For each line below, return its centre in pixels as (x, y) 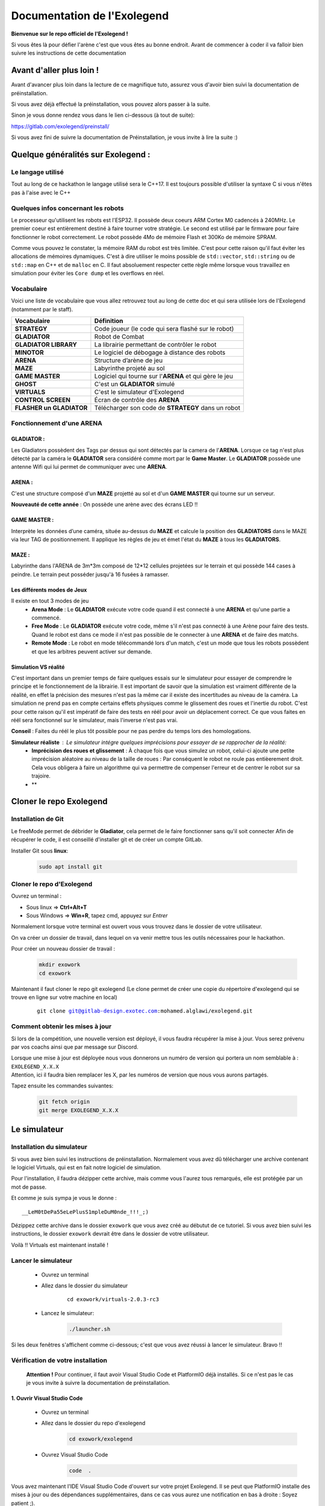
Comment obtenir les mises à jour (61, 1026)
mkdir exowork (60, 965)
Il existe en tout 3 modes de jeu (50, 601)
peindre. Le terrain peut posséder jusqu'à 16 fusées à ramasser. (90, 574)
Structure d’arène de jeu (128, 360)
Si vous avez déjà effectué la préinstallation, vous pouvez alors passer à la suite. (111, 104)
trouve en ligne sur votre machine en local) (64, 997)
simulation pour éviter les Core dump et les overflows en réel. (88, 273)
